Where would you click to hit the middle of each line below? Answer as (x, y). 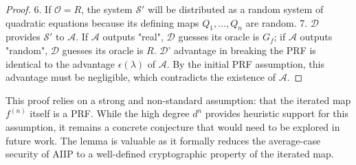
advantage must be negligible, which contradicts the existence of (141, 77)
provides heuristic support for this (277, 113)
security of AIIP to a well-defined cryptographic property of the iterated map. (170, 154)
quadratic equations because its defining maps (102, 22)
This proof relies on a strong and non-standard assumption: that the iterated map (178, 100)
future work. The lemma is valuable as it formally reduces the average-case (163, 140)
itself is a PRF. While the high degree (110, 113)
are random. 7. (277, 22)
